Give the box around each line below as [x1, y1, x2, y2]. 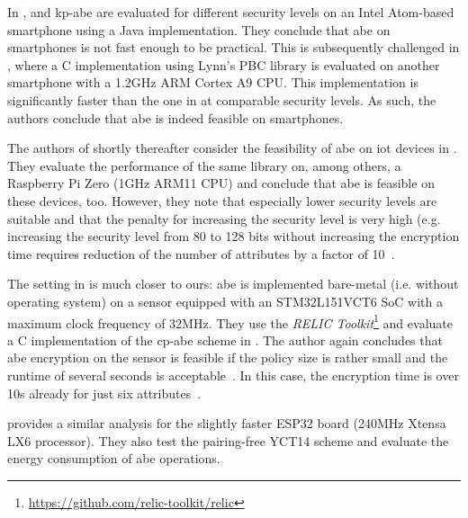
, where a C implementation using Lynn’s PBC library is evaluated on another [7, 55, 440, 74]
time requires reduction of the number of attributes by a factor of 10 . [7, 244, 395, 263]
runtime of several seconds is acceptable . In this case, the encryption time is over [7, 365, 459, 384]
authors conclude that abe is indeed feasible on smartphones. [7, 108, 344, 127]
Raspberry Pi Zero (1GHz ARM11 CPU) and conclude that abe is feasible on [7, 174, 435, 192]
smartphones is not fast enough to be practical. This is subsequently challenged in [7, 38, 460, 57]
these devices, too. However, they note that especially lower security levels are [7, 191, 437, 210]
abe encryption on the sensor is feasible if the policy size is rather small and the [7, 348, 448, 367]
